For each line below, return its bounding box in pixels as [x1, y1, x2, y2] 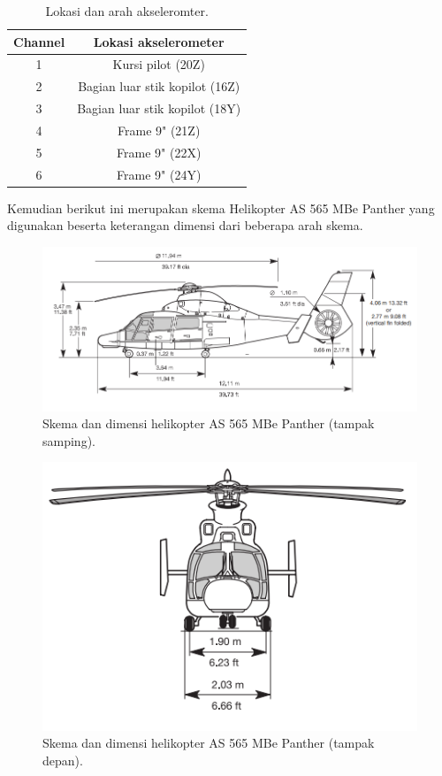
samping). [42, 431, 95, 449]
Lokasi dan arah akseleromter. [45, 2, 209, 19]
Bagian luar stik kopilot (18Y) [77, 99, 241, 118]
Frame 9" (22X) [117, 142, 202, 161]
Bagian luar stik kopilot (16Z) [78, 77, 240, 96]
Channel [13, 32, 65, 50]
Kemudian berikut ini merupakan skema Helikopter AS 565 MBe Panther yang [7, 198, 435, 217]
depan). [42, 750, 83, 769]
